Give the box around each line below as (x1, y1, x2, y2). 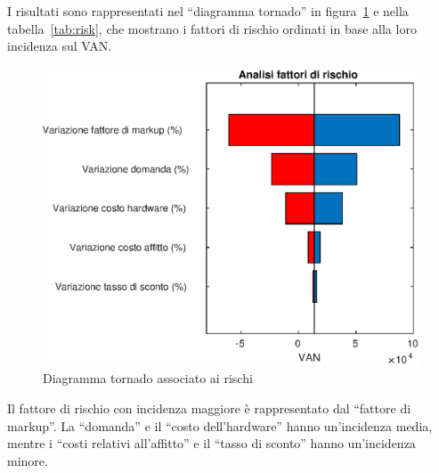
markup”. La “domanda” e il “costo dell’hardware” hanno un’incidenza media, (7, 416, 433, 435)
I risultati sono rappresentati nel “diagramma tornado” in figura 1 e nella (7, 2, 409, 20)
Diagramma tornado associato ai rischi (43, 369, 253, 387)
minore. (7, 451, 48, 469)
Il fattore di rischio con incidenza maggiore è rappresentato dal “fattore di (7, 398, 411, 417)
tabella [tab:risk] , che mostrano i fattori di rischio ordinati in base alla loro (7, 19, 417, 37)
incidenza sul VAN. (7, 37, 112, 55)
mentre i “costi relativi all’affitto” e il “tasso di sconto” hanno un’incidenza (7, 434, 416, 453)
